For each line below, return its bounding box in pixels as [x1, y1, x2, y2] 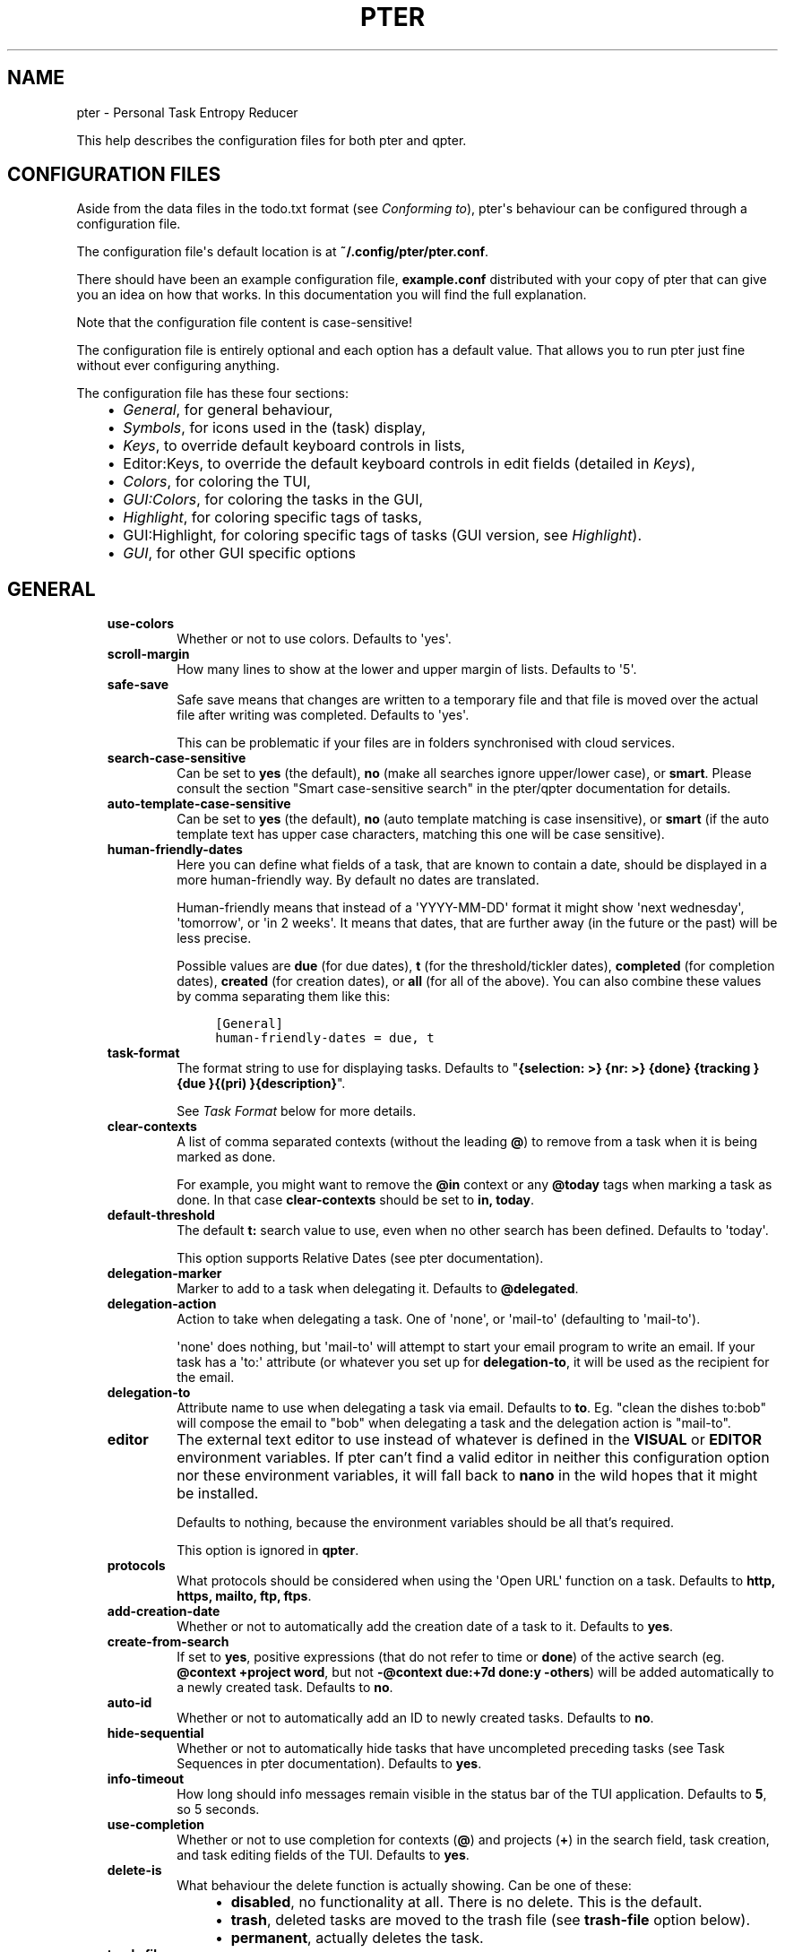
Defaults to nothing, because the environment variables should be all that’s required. [177, 1515, 675, 1531]
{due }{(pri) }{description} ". [177, 1075, 346, 1092]
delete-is [107, 1862, 162, 1879]
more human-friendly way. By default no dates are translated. [177, 872, 539, 888]
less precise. [177, 930, 252, 946]
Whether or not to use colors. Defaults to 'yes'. [177, 631, 452, 647]
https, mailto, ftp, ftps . [177, 1588, 312, 1604]
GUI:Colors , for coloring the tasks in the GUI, [123, 490, 424, 509]
